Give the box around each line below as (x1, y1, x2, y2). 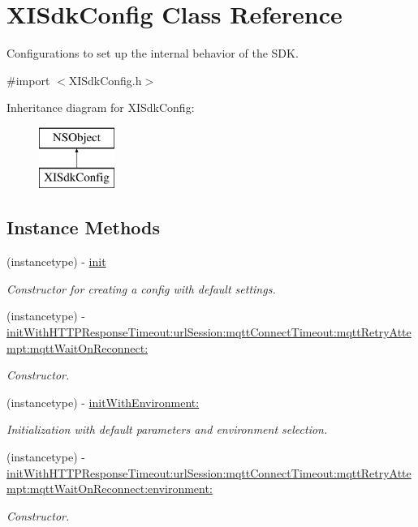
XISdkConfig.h (68, 71, 142, 88)
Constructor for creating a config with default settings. (6, 280, 276, 297)
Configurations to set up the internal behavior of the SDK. (6, 45, 299, 62)
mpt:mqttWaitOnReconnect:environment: (6, 480, 213, 497)
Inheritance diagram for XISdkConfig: (6, 99, 195, 116)
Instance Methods (6, 215, 160, 240)
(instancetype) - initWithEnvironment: (6, 393, 200, 410)
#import (6, 71, 50, 88)
